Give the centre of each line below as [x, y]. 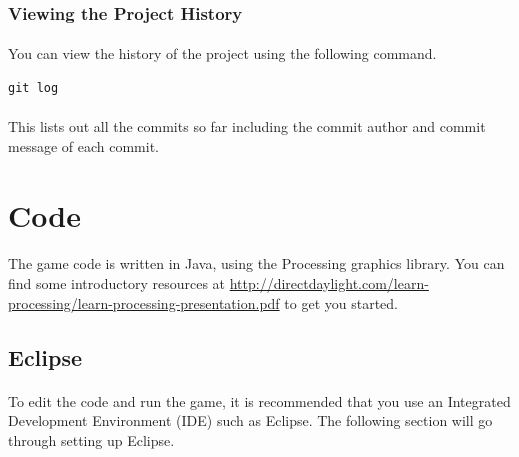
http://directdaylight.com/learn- [329, 282]
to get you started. [341, 302]
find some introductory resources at [116, 282]
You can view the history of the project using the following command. [222, 53]
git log [33, 88]
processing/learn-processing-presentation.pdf [144, 302]
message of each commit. [83, 145]
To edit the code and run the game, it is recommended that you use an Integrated [259, 400]
